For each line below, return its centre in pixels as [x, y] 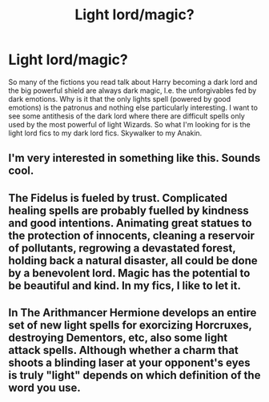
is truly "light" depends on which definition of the [134, 375]
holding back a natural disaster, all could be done [133, 261]
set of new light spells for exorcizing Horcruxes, [130, 326]
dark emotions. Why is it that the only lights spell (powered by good [119, 98]
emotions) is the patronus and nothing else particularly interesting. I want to [133, 107]
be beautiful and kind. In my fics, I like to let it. [125, 285]
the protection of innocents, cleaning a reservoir [131, 235]
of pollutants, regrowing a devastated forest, [122, 248]
